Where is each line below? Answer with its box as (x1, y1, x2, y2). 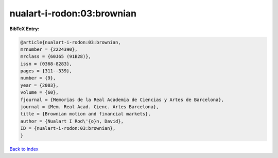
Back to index (9, 146, 39, 152)
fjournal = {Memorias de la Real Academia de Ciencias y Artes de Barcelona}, (20, 96, 224, 103)
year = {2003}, (20, 82, 59, 88)
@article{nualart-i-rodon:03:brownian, (20, 39, 121, 45)
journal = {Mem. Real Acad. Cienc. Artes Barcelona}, (20, 104, 159, 110)
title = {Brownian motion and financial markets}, (20, 111, 151, 117)
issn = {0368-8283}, (20, 61, 72, 67)
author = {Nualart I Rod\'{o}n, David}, (20, 118, 124, 124)
